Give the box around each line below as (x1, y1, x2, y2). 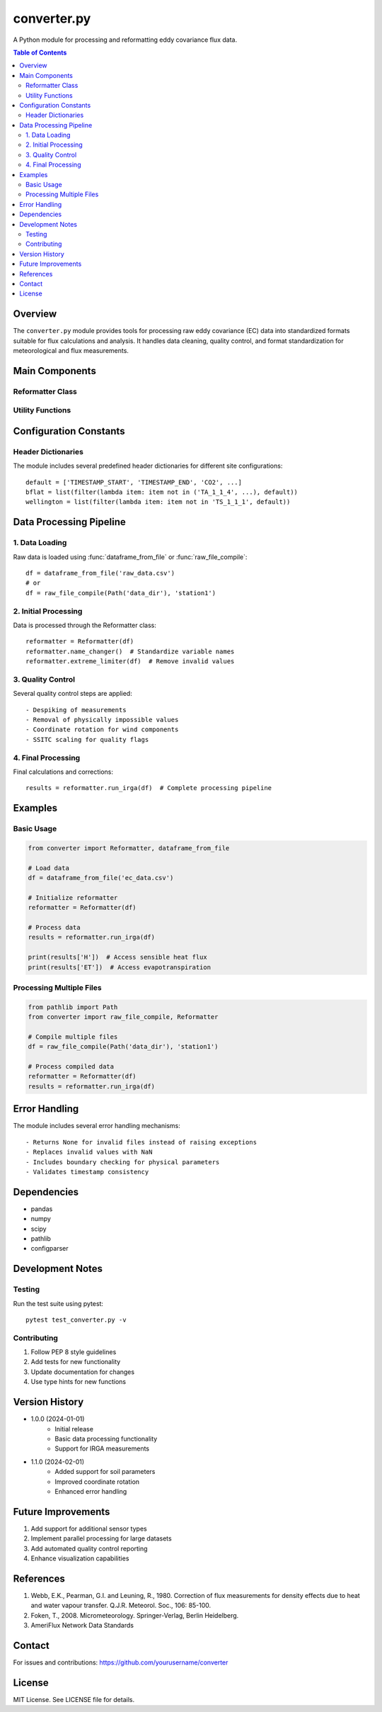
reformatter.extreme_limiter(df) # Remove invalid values (25, 658, 235, 665)
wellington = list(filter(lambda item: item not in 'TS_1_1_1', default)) (25, 498, 291, 506)
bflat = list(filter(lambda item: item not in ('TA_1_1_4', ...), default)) (25, 488, 299, 496)
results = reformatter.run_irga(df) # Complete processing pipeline (25, 784, 272, 792)
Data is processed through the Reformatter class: (13, 621, 157, 629)
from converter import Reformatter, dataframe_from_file (28, 844, 230, 852)
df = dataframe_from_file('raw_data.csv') (25, 569, 175, 578)
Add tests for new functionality (30, 1358, 121, 1366)
